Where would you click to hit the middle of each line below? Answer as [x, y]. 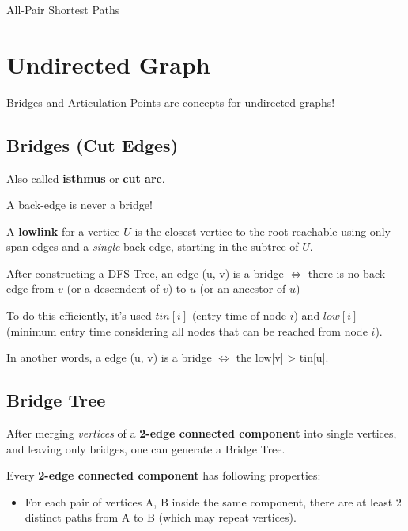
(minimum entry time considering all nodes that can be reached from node [187, 330]
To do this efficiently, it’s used [79, 315]
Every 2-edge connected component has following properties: [164, 475]
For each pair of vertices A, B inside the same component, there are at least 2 [213, 501]
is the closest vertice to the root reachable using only [263, 231]
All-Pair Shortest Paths [63, 9]
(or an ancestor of [243, 288]
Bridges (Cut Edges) [93, 144]
